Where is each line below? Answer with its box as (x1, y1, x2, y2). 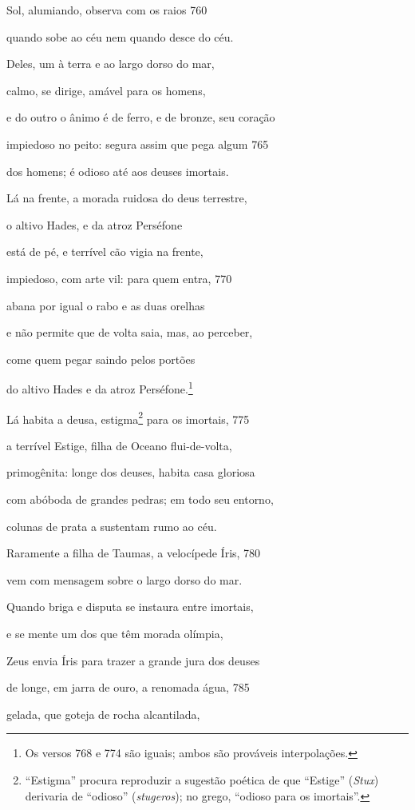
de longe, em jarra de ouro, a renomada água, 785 (6, 679, 250, 696)
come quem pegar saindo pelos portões (6, 350, 196, 367)
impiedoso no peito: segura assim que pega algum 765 (6, 135, 269, 152)
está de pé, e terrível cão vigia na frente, (6, 243, 204, 260)
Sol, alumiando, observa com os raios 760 (6, 2, 207, 18)
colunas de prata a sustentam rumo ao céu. (6, 517, 217, 534)
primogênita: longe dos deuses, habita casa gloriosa (6, 464, 255, 481)
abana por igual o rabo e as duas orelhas (6, 297, 205, 313)
